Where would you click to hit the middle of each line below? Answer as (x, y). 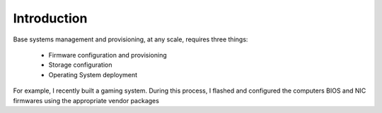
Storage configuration (80, 65)
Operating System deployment (93, 74)
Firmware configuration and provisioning (108, 55)
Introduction (50, 18)
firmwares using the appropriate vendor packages (86, 100)
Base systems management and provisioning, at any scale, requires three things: (131, 39)
